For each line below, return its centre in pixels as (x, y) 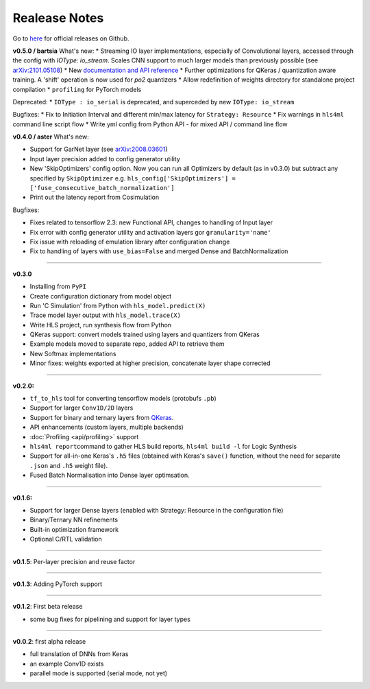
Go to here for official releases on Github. (71, 38)
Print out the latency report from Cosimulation (95, 197)
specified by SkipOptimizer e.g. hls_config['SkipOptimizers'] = (133, 178)
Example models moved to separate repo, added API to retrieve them (127, 344)
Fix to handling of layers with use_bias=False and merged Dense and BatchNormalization (159, 251)
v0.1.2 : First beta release (48, 607)
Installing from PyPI (58, 287)
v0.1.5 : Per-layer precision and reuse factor (74, 561)
